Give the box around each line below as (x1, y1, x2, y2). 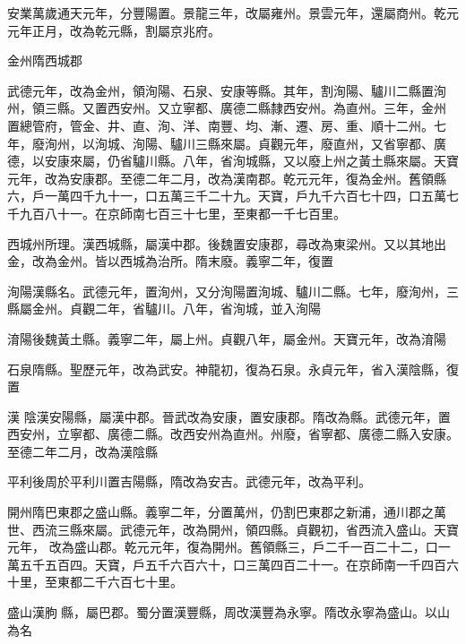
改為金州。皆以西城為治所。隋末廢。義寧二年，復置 (31, 252, 333, 270)
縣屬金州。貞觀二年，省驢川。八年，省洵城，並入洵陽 (7, 299, 321, 318)
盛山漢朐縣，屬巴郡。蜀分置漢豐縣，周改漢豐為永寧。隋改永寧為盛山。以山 (7, 603, 450, 622)
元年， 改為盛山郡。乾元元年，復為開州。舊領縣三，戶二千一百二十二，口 (7, 537, 438, 556)
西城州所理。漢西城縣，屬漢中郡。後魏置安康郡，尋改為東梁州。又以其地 (7, 234, 434, 253)
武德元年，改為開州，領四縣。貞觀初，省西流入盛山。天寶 (119, 519, 459, 538)
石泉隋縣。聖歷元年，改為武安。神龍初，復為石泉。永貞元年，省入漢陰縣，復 (7, 359, 459, 378)
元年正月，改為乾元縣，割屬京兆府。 (7, 21, 220, 39)
